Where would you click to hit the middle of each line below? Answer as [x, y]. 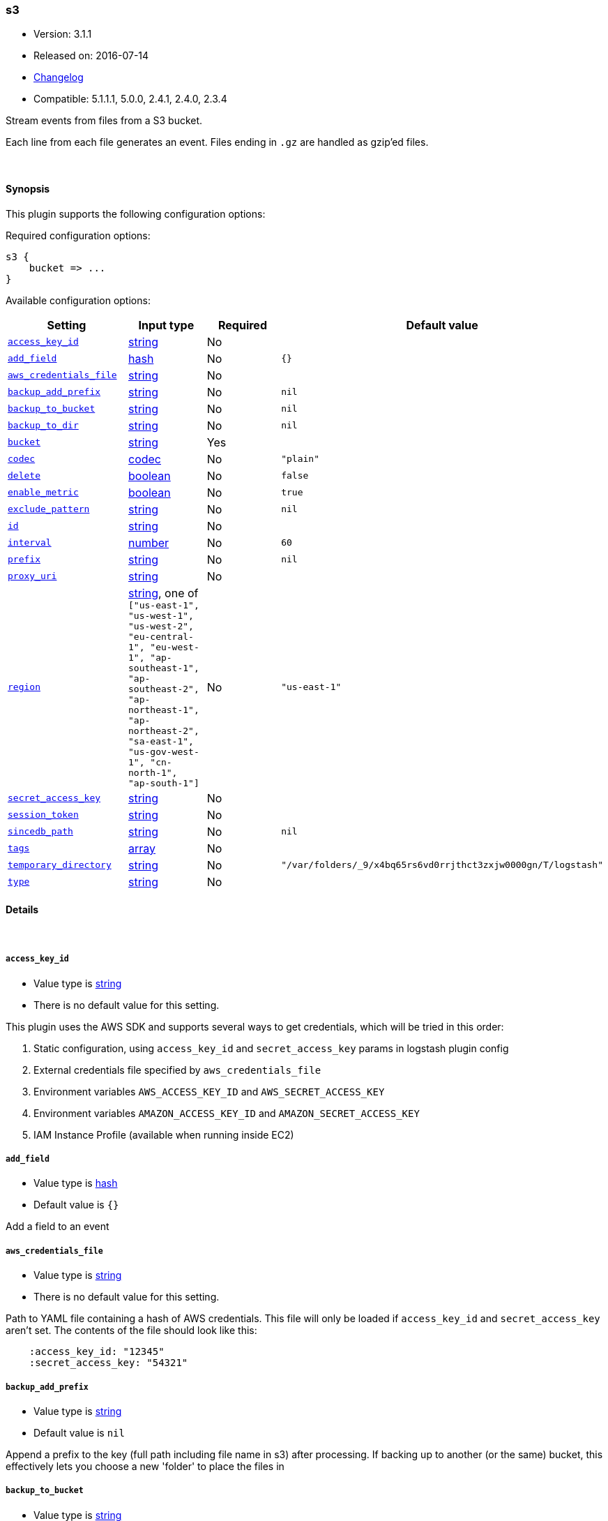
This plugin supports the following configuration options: [136, 213]
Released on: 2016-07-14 [91, 56]
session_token [43, 815]
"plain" [300, 459]
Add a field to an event [58, 1227]
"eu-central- [161, 636]
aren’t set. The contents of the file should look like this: [131, 1331]
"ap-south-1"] [164, 783]
